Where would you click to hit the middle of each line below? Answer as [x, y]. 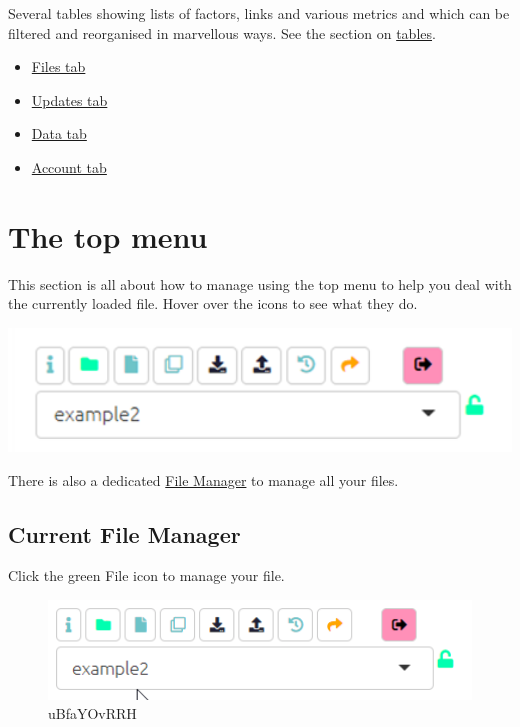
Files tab [58, 66]
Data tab [59, 133]
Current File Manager [124, 533]
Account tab [69, 166]
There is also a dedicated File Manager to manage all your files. [203, 479]
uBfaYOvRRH [92, 713]
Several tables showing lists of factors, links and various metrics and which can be [259, 13]
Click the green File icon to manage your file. [146, 575]
